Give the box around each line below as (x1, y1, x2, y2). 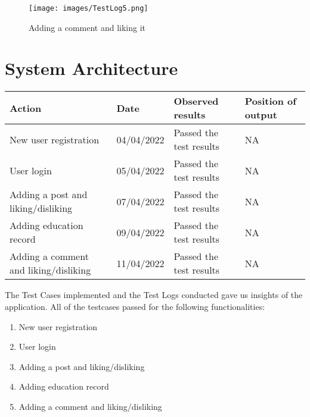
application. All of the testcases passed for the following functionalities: (5, 300, 265, 312)
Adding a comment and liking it (29, 21, 146, 33)
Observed (173, 94, 219, 108)
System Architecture (5, 56, 178, 80)
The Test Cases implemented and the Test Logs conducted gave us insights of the (5, 289, 303, 301)
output (244, 108, 277, 122)
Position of (244, 94, 296, 108)
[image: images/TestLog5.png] (29, 4, 148, 12)
